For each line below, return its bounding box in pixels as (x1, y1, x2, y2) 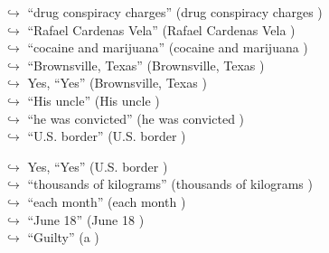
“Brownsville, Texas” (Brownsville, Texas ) (27, 55, 265, 74)
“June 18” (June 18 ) (27, 210, 145, 229)
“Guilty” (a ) (27, 228, 99, 247)
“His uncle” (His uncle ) (27, 90, 160, 109)
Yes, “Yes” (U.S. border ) (27, 156, 168, 175)
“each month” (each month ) (27, 192, 186, 211)
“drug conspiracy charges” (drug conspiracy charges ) (27, 3, 323, 21)
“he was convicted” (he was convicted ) (27, 108, 245, 127)
